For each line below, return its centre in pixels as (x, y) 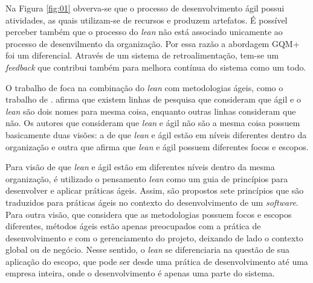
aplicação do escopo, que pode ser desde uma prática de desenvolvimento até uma (157, 261)
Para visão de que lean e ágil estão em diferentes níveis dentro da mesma (140, 167)
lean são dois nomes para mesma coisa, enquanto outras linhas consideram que (151, 111)
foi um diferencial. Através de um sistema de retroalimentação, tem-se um (142, 55)
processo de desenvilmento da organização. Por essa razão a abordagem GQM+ (153, 43)
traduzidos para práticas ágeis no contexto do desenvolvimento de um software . (152, 202)
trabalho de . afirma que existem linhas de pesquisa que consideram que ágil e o (153, 99)
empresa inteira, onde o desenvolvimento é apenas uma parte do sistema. (140, 273)
